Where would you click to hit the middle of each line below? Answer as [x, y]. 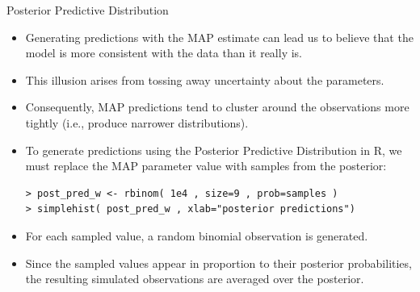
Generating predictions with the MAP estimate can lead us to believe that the [219, 37]
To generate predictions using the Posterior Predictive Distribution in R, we [214, 150]
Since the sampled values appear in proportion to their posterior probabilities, [218, 263]
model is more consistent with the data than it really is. [164, 53]
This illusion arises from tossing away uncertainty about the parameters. [205, 79]
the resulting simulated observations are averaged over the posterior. [195, 279]
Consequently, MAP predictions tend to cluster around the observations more [217, 107]
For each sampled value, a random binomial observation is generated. [197, 235]
